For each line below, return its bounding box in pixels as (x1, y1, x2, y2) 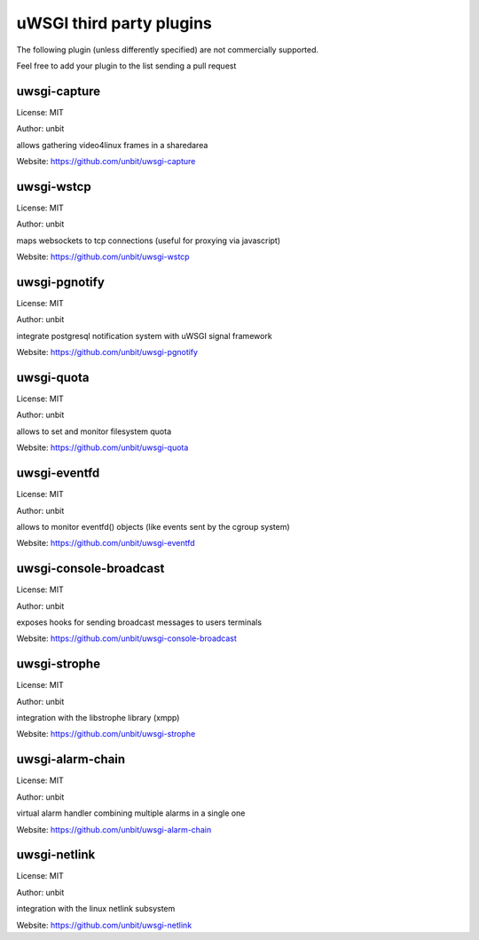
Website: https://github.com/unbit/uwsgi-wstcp (16, 251, 190, 262)
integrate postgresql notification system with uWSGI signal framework (16, 330, 272, 341)
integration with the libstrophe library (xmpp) (16, 713, 180, 723)
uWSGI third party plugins (16, 13, 213, 33)
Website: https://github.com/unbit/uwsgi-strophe (16, 729, 196, 739)
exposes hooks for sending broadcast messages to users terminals (16, 617, 262, 628)
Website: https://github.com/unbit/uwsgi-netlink (16, 920, 192, 930)
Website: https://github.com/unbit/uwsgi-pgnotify (16, 347, 199, 358)
